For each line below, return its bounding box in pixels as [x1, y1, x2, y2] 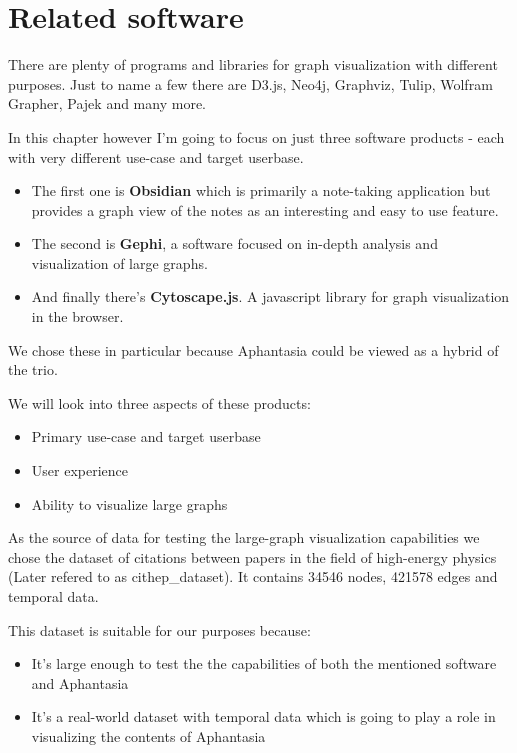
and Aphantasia [31, 672, 129, 693]
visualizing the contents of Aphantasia [31, 725, 266, 746]
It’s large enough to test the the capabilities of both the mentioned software [31, 653, 497, 674]
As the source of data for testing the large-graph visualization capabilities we [8, 527, 480, 548]
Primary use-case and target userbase [31, 426, 261, 447]
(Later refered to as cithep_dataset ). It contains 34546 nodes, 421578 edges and [8, 566, 498, 587]
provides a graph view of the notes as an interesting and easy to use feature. [31, 199, 499, 220]
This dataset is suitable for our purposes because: [8, 619, 311, 640]
